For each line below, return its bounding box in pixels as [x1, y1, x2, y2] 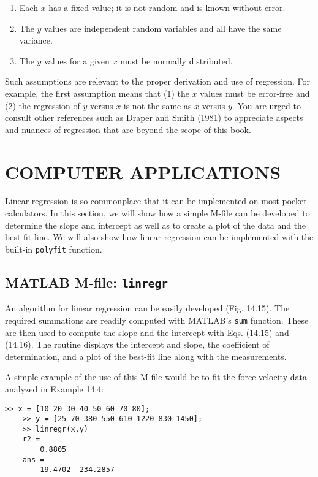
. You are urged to [232, 99, 301, 112]
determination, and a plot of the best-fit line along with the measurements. [5, 349, 287, 362]
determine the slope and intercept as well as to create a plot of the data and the [5, 218, 306, 231]
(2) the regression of [5, 99, 80, 112]
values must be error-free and [200, 86, 310, 99]
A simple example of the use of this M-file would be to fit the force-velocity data [5, 370, 307, 383]
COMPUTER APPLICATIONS [5, 159, 281, 184]
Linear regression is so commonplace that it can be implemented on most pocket [5, 194, 307, 207]
